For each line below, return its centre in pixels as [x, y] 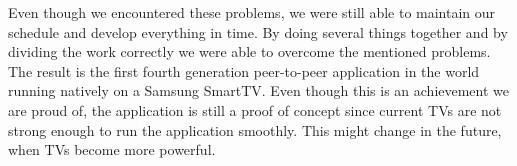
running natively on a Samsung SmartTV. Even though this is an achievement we [259, 90]
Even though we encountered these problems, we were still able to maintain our [252, 12]
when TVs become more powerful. [112, 149]
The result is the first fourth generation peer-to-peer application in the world [244, 70]
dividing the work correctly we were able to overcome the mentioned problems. [249, 51]
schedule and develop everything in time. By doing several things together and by [258, 31]
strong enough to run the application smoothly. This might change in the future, [255, 129]
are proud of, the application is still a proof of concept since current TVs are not [255, 109]
